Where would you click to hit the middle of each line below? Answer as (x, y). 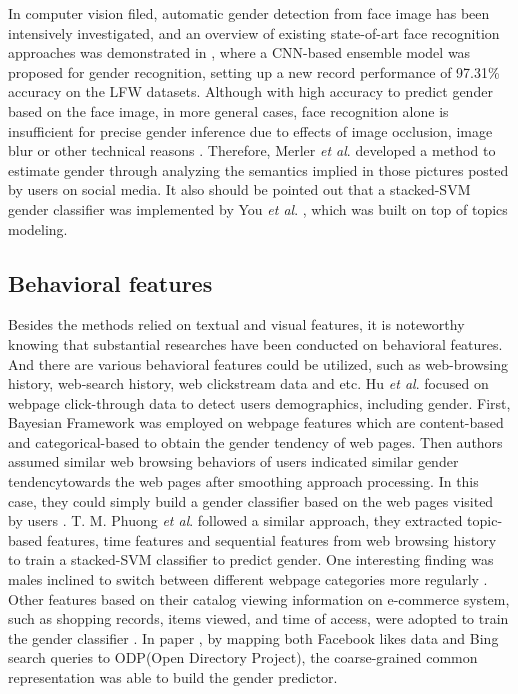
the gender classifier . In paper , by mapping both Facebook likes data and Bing (253, 637)
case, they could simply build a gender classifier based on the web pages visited (251, 500)
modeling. (38, 228)
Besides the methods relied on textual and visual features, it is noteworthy (236, 324)
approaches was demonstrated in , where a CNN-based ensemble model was (239, 52)
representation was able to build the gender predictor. (173, 677)
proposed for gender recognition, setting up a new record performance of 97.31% (254, 71)
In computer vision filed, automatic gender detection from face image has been (249, 13)
